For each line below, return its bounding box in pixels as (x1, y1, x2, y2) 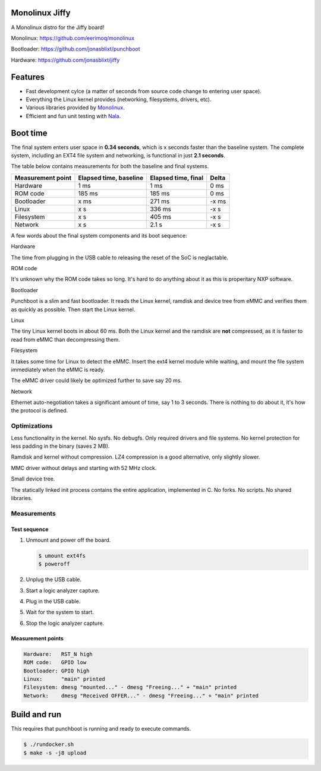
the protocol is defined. (11, 407, 68, 414)
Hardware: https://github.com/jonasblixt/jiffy (11, 56, 120, 64)
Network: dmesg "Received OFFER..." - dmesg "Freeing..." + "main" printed (23, 692, 259, 699)
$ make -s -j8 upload (23, 749, 87, 756)
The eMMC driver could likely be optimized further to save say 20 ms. (11, 377, 182, 384)
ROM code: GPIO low (23, 659, 87, 666)
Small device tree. (11, 475, 55, 482)
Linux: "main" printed (23, 676, 105, 682)
